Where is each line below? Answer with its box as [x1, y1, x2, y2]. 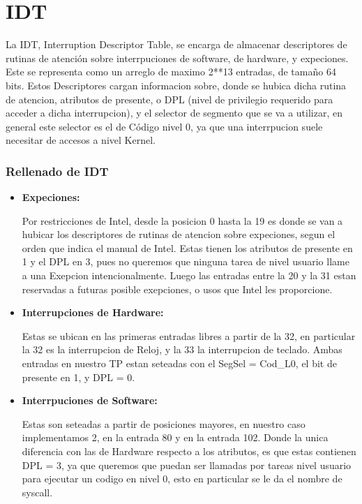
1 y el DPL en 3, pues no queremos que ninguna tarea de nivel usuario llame [22, 254, 349, 269]
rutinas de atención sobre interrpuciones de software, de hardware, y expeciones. [6, 50, 349, 65]
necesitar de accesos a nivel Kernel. [6, 133, 156, 147]
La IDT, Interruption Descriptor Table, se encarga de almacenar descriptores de [6, 37, 347, 52]
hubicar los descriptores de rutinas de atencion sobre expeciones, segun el [22, 227, 335, 242]
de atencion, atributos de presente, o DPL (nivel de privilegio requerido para [6, 91, 333, 106]
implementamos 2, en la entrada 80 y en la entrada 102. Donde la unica [22, 430, 329, 445]
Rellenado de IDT [6, 162, 109, 179]
